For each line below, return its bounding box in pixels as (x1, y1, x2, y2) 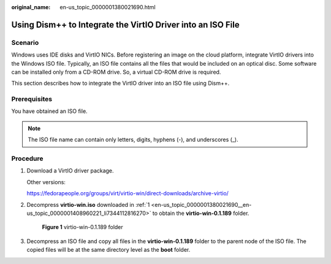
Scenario (11, 38, 39, 47)
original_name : (11, 4, 51, 10)
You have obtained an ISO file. (11, 107, 88, 115)
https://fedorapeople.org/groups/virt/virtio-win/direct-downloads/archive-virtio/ (26, 190, 229, 197)
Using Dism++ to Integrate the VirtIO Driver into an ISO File (11, 19, 240, 30)
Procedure (11, 154, 44, 163)
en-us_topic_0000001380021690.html (59, 4, 156, 10)
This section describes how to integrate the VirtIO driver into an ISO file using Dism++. (11, 80, 230, 87)
